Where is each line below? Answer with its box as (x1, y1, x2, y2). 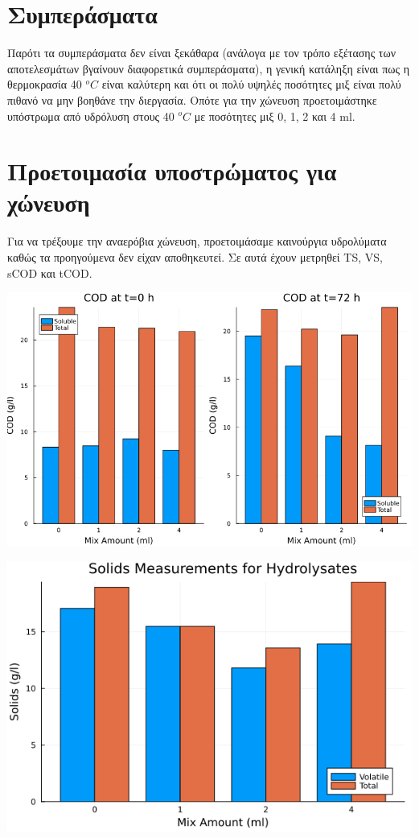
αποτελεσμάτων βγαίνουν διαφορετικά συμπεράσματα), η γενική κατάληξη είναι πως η (7, 60, 409, 76)
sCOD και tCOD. (7, 264, 92, 281)
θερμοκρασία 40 (7, 76, 82, 93)
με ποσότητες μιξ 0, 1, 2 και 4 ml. (194, 107, 355, 124)
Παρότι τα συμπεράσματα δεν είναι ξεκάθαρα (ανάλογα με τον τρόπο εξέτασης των (7, 44, 396, 61)
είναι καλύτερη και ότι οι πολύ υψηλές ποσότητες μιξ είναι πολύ (101, 76, 401, 93)
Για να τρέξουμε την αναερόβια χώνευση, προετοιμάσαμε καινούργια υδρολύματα (7, 233, 387, 250)
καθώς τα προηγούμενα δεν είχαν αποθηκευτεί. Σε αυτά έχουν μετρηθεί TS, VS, (7, 249, 383, 265)
